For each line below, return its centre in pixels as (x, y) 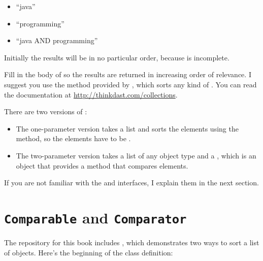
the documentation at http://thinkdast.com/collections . (91, 94)
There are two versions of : (46, 111)
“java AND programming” (57, 40)
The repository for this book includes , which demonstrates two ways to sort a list (132, 242)
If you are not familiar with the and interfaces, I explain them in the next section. (131, 183)
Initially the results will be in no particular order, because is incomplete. (117, 57)
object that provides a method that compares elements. (102, 165)
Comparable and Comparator (95, 217)
